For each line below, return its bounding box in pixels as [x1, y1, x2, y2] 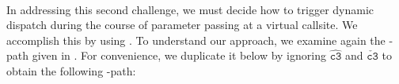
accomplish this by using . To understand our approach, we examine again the [6, 31, 386, 48]
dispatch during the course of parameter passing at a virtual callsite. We [6, 16, 358, 33]
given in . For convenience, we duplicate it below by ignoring [32, 47, 326, 64]
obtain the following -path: [6, 62, 136, 79]
